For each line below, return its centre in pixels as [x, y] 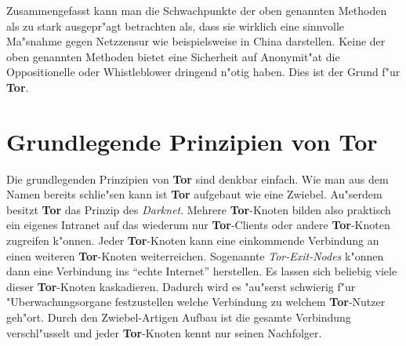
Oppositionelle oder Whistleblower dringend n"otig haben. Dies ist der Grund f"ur [203, 72]
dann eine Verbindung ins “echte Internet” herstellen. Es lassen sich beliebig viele [202, 271]
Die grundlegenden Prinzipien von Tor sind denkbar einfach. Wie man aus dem [198, 178]
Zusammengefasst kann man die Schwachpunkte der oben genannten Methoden [197, 10]
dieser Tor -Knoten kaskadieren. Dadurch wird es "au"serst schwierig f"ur [181, 286]
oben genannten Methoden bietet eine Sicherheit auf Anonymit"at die [173, 56]
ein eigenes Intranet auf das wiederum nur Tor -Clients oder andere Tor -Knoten [198, 225]
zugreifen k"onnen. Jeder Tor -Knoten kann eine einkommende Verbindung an [193, 240]
